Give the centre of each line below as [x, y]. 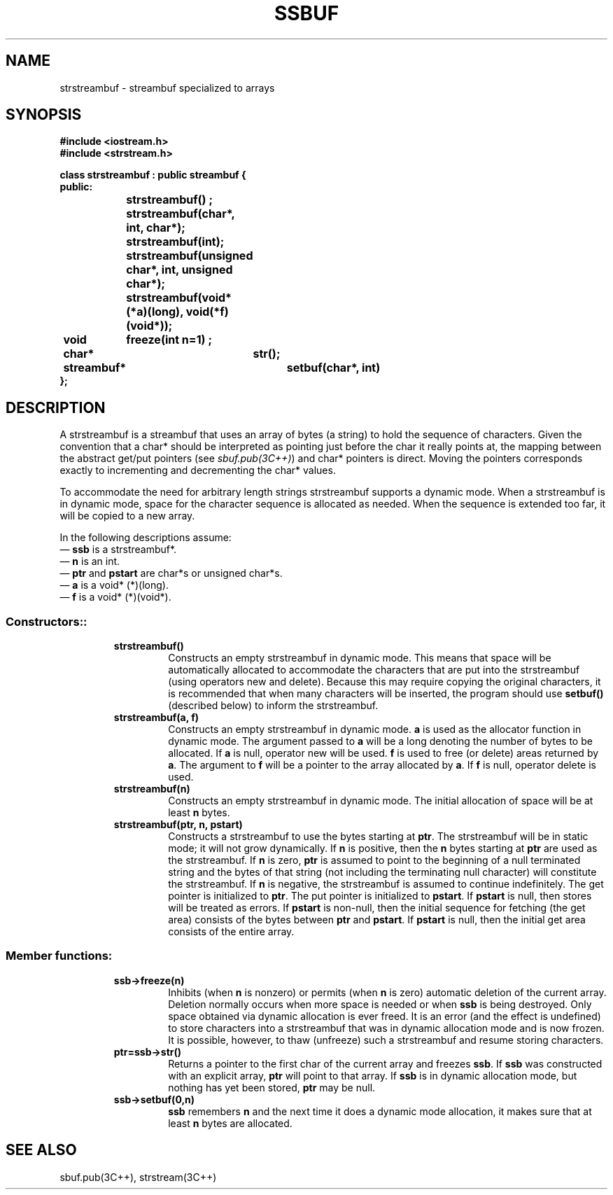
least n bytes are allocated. [230, 1123]
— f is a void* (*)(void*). [115, 597]
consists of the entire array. [231, 932]
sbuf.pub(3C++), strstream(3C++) [138, 1177]
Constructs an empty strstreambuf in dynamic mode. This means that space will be [360, 658]
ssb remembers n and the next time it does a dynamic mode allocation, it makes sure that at [380, 1111]
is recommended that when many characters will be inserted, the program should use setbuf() [386, 694]
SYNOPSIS [44, 115]
